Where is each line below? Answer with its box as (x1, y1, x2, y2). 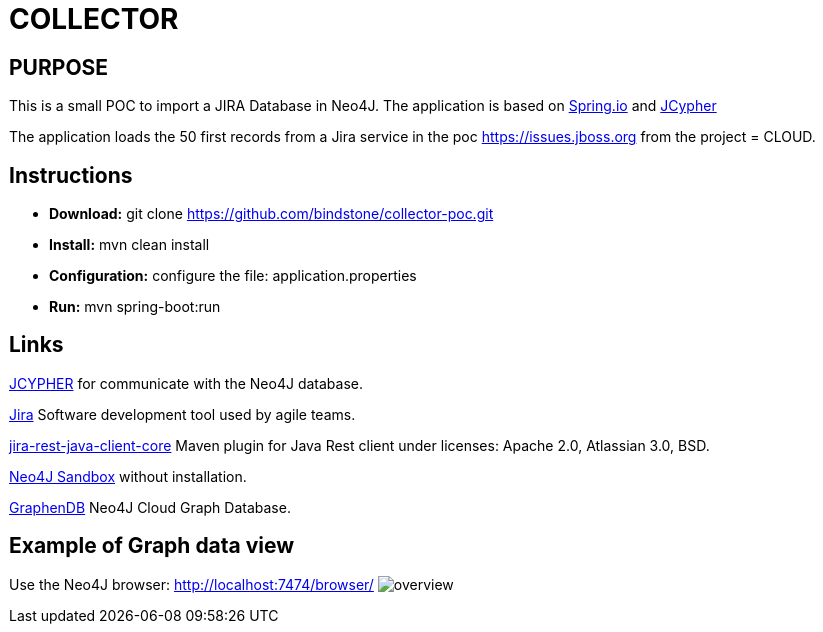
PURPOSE (9, 54, 109, 80)
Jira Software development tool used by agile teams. (9, 405, 356, 423)
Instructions (9, 162, 133, 188)
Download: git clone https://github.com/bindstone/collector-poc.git (49, 205, 494, 223)
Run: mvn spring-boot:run (49, 298, 221, 316)
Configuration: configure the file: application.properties (49, 267, 417, 285)
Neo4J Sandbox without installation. (9, 467, 247, 485)
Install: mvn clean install (49, 236, 210, 254)
